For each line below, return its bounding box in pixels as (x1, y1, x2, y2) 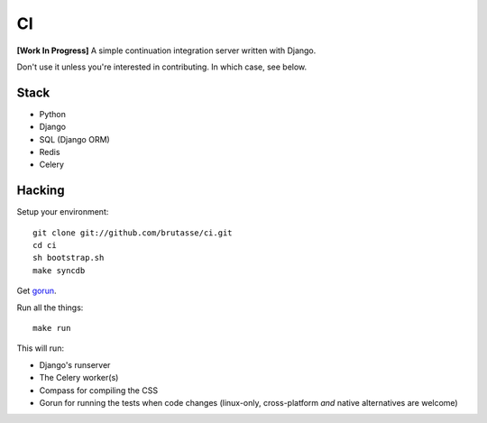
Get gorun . (16, 285, 57, 297)
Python (39, 108, 67, 119)
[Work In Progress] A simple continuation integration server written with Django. (16, 45, 317, 56)
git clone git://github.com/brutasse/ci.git (32, 227, 234, 238)
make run (32, 323, 71, 334)
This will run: (16, 343, 65, 354)
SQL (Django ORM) (39, 133, 110, 144)
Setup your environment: (16, 207, 109, 217)
